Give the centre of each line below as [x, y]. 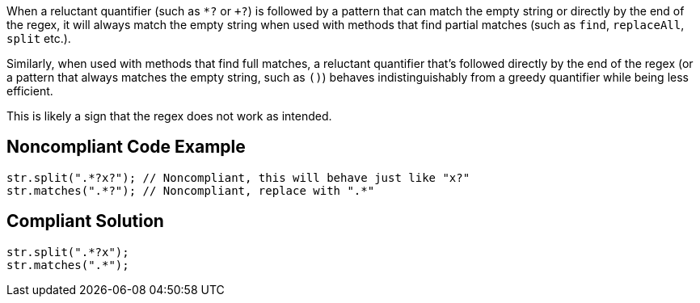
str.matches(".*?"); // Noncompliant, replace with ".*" [191, 190]
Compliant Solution [85, 221]
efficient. [30, 91]
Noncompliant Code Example [126, 147]
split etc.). [39, 38]
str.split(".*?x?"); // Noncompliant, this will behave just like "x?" [238, 177]
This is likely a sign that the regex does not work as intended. [169, 116]
